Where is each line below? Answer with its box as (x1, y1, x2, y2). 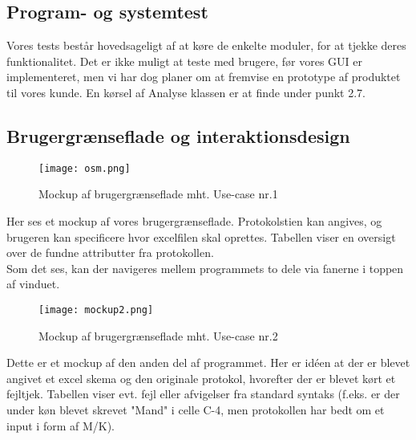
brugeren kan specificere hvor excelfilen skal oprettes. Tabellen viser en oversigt (6, 228, 396, 245)
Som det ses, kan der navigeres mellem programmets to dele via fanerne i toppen (6, 259, 404, 276)
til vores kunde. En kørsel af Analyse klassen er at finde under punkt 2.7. (6, 84, 366, 100)
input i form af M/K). (6, 417, 115, 434)
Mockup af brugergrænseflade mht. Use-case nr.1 (38, 185, 278, 202)
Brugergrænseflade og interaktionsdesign (6, 123, 350, 148)
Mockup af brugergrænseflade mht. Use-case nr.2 (38, 327, 278, 344)
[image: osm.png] (38, 162, 131, 174)
